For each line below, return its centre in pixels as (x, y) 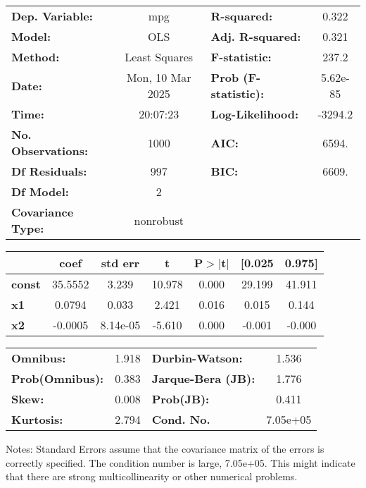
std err (120, 263)
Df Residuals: (49, 171)
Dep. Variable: (52, 16)
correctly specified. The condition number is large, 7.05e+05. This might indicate (181, 462)
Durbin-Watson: (197, 358)
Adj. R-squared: (256, 36)
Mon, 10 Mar (159, 77)
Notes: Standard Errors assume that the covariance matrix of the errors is (165, 449)
